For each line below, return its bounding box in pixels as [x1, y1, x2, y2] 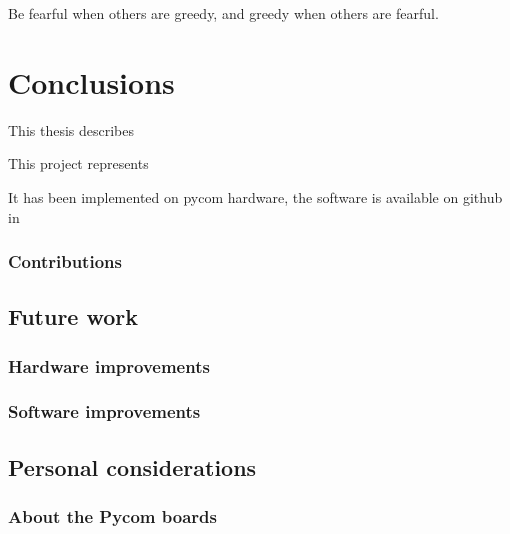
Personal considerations [8, 451, 257, 482]
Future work [8, 301, 139, 332]
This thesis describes [8, 119, 135, 140]
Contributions [8, 249, 122, 274]
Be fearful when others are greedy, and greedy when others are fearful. [8, 3, 439, 23]
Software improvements [8, 399, 201, 424]
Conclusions [8, 61, 175, 102]
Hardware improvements [8, 353, 210, 378]
